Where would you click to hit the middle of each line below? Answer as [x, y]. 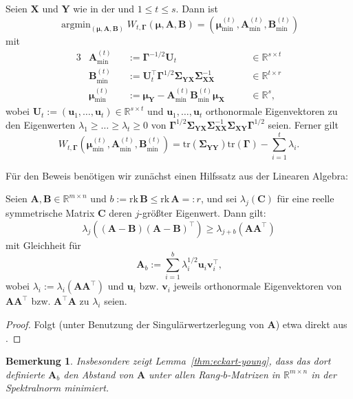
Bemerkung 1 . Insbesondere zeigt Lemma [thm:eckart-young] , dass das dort [168, 361]
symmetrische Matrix [50, 213]
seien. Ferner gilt [303, 124]
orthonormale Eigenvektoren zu [271, 111]
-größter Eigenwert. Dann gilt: [203, 213]
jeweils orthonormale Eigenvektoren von [258, 286]
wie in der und [104, 8]
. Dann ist [197, 8]
